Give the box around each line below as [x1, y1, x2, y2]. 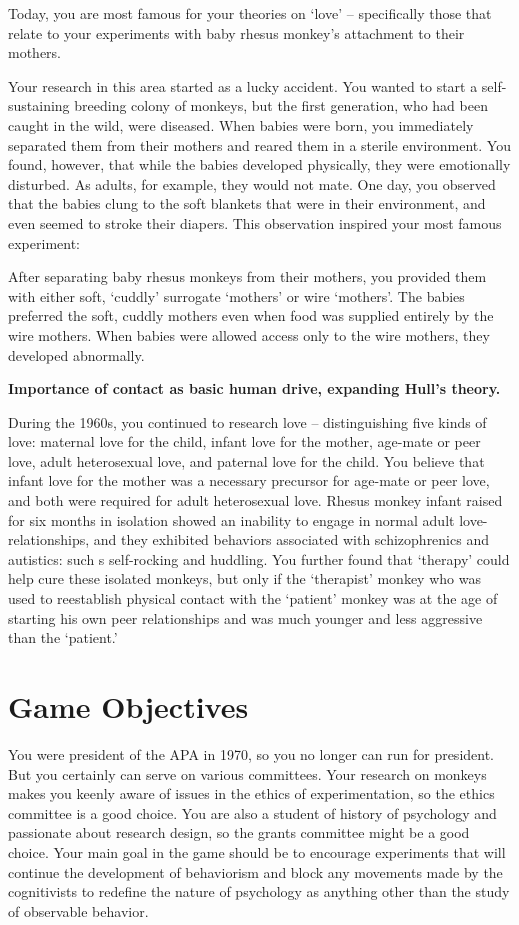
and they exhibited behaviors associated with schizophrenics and [93, 529, 489, 550]
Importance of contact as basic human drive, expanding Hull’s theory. [8, 378, 501, 399]
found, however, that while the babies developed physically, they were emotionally [8, 154, 511, 175]
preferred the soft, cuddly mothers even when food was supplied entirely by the [8, 305, 494, 326]
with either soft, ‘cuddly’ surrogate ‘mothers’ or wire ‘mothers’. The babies [8, 285, 465, 306]
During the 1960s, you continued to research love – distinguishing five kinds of [8, 411, 487, 432]
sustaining [8, 95, 70, 116]
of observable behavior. [8, 900, 149, 921]
